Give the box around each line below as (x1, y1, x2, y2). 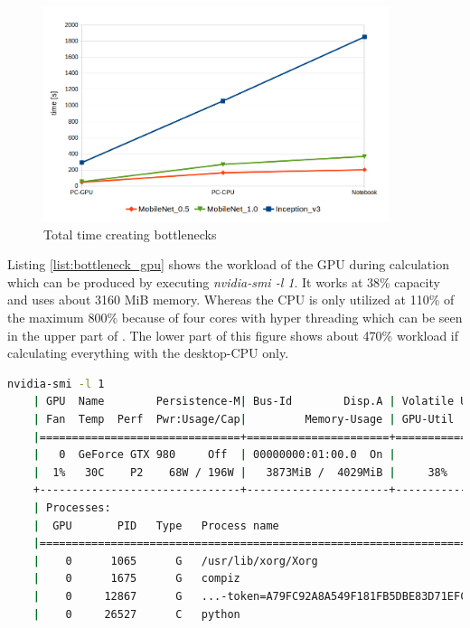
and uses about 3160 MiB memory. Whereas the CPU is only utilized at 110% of (7, 290, 455, 309)
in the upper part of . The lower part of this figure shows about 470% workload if (7, 325, 459, 344)
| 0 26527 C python (33, 607, 240, 621)
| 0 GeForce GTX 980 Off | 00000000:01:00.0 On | (33, 448, 396, 462)
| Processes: (33, 501, 111, 514)
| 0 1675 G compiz (33, 572, 240, 586)
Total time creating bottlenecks (43, 224, 217, 243)
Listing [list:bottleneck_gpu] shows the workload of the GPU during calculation (7, 255, 449, 274)
